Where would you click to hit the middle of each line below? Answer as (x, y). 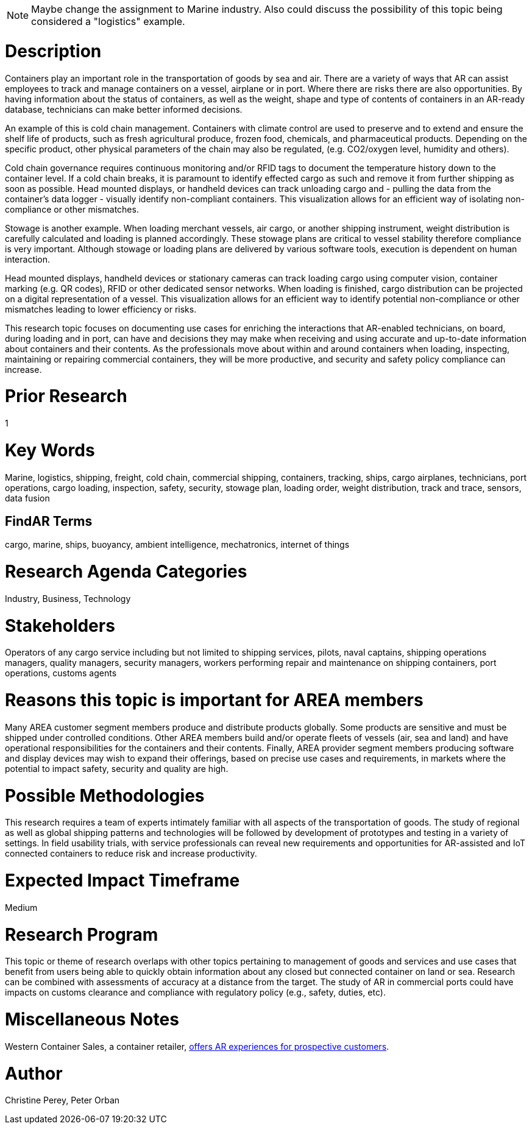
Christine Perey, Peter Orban (62, 1100)
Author (34, 1073)
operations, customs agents (61, 673)
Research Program (82, 934)
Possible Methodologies (105, 795)
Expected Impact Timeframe (122, 881)
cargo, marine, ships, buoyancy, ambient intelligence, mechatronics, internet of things (177, 545)
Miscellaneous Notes (92, 1020)
